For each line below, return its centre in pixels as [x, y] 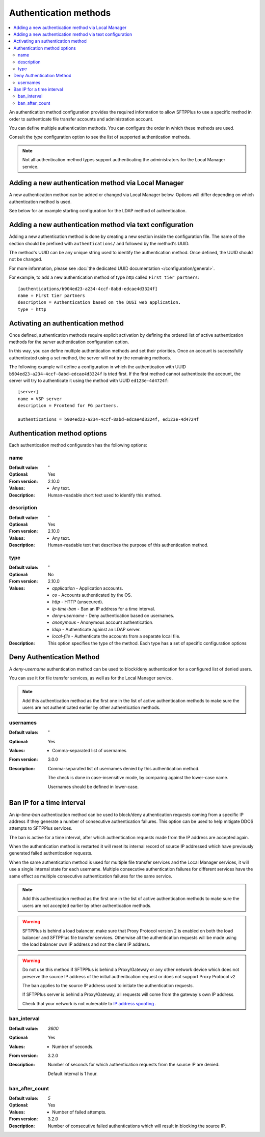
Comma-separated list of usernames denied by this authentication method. [124, 768]
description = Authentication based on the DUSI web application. [99, 303]
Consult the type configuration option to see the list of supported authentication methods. [100, 137]
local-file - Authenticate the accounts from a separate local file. [116, 636]
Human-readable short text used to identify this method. [105, 495]
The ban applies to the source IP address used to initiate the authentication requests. [108, 985]
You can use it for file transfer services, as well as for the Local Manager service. [91, 678]
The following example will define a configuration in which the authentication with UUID [97, 367]
